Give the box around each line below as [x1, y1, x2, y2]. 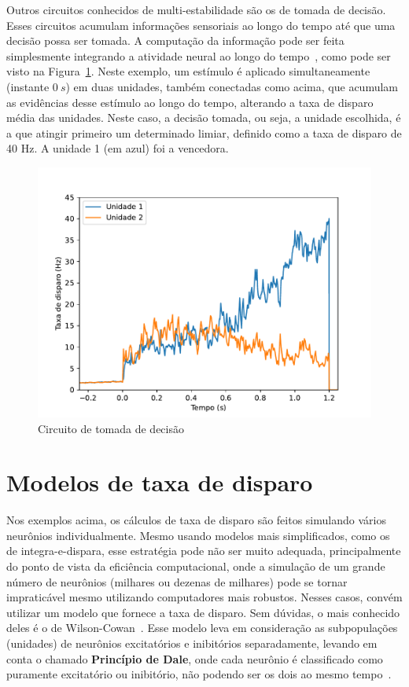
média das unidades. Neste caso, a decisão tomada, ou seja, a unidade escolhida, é [6, 109, 401, 126]
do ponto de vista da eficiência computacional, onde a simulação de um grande [6, 558, 385, 575]
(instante [6, 78, 50, 94]
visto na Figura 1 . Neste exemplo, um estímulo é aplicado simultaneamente [6, 63, 370, 79]
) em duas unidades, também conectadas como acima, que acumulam [65, 78, 398, 94]
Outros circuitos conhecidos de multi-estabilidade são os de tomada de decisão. [6, 2, 386, 17]
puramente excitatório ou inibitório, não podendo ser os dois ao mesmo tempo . [6, 666, 392, 682]
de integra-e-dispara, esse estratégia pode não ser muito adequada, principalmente [6, 542, 401, 559]
